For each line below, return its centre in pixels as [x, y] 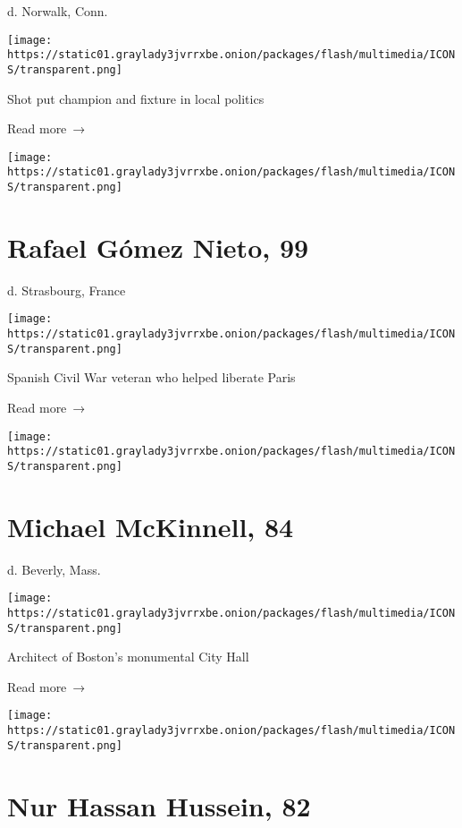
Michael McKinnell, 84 [151, 526]
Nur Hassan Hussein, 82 [159, 805]
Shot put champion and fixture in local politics [136, 98]
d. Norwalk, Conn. [58, 11]
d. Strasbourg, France [67, 290]
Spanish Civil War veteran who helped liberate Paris [151, 377]
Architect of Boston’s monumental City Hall [128, 657]
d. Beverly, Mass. [54, 569]
